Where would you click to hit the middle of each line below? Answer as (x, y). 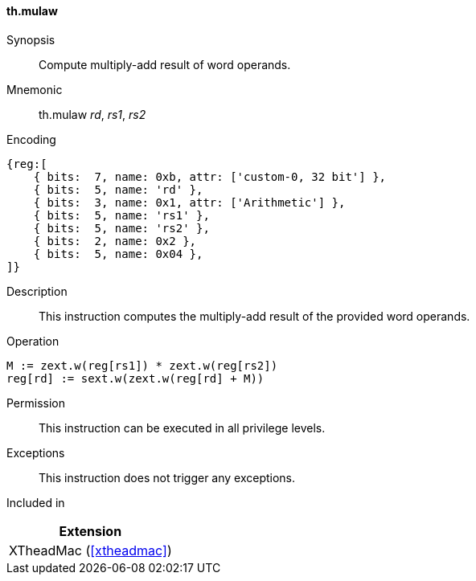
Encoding (31, 139)
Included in (36, 502)
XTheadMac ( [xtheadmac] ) (90, 550)
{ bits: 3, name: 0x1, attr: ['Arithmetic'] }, (189, 202)
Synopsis (31, 39)
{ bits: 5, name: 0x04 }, (118, 254)
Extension (90, 531)
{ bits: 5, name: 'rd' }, (118, 189)
